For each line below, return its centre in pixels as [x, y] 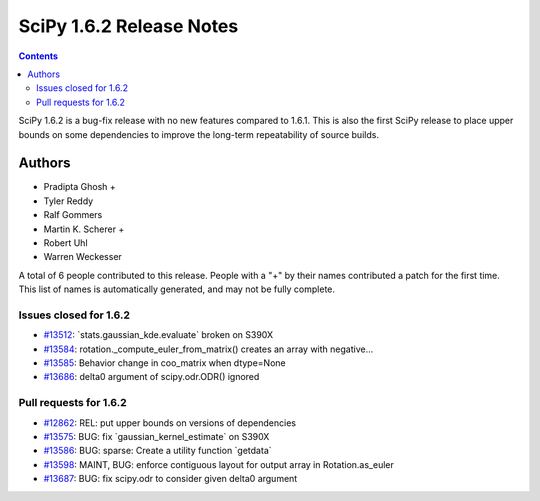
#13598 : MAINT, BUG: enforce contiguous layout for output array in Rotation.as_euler [218, 464]
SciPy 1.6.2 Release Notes [128, 26]
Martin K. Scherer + [84, 229]
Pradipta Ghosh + [80, 187]
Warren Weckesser [82, 257]
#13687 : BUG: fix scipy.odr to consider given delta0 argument [170, 479]
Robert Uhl [66, 242]
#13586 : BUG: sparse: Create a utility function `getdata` [157, 451]
